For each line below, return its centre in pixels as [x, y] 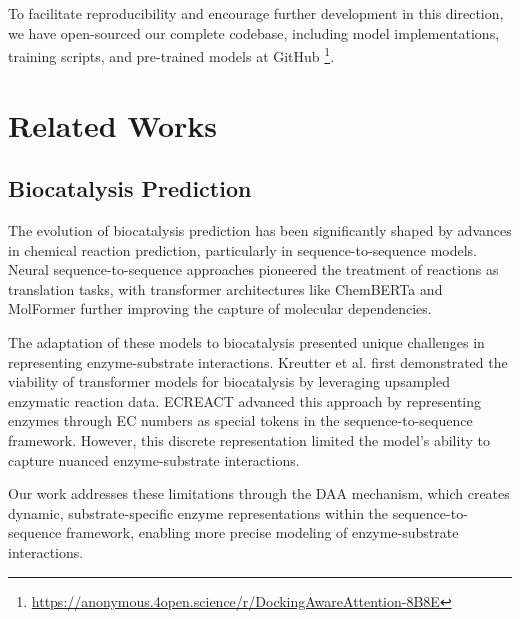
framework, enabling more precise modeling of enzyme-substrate [262, 532]
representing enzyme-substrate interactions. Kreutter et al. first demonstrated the [258, 361]
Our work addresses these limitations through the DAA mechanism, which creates [259, 493]
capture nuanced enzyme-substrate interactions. [154, 459]
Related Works [113, 124]
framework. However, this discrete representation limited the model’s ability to [249, 439]
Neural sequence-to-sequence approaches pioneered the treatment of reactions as [253, 269]
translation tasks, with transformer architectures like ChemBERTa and [225, 288]
